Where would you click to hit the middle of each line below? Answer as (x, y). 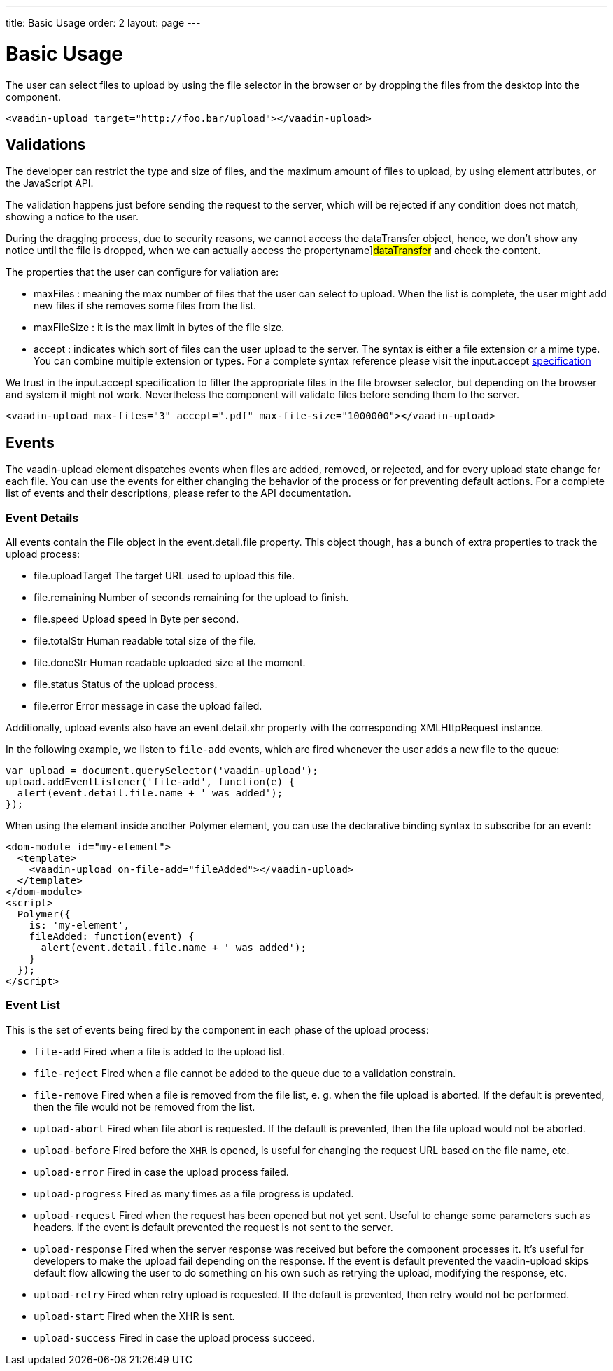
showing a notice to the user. (72, 217)
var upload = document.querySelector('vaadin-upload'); (162, 770)
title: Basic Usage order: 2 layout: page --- (103, 23)
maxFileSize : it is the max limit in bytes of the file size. (159, 328)
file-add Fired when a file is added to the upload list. (159, 1051)
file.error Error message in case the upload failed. (148, 705)
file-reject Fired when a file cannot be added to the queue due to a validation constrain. (245, 1073)
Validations (46, 144)
